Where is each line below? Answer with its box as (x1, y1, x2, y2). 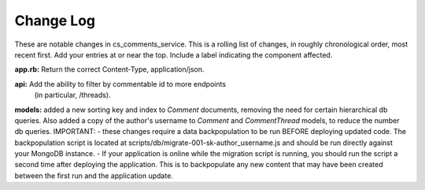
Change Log (14, 12, 96, 29)
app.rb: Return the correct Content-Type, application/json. (14, 65, 205, 74)
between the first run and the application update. (14, 170, 173, 181)
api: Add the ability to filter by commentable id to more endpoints (14, 79, 227, 88)
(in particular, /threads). (34, 91, 111, 100)
